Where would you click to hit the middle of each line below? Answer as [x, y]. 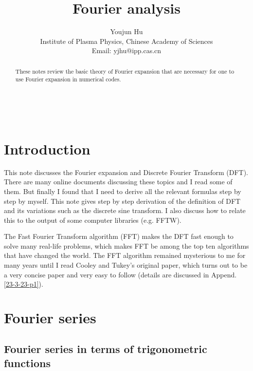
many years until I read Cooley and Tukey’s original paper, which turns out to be [126, 265]
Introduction [47, 148]
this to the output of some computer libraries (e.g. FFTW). [93, 220]
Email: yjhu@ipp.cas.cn [126, 50]
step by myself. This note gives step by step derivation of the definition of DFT [122, 201]
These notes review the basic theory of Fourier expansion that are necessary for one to [125, 71]
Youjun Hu [126, 31]
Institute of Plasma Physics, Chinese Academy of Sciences [126, 41]
